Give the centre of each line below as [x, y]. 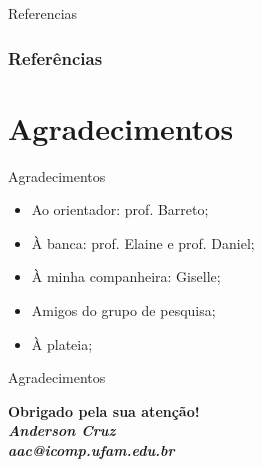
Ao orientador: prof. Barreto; [120, 209]
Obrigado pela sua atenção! [104, 410]
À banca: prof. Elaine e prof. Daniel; [143, 242]
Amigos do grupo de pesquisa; [123, 309]
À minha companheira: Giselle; [126, 276]
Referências [55, 57]
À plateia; [62, 343]
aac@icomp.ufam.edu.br [91, 449]
